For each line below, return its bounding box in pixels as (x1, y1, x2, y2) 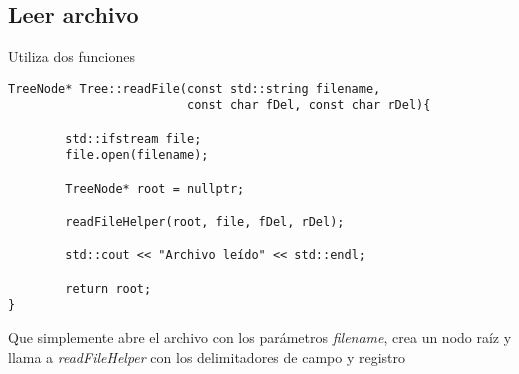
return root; (65, 281, 152, 296)
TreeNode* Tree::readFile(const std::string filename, (8, 81, 381, 96)
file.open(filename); (65, 148, 209, 163)
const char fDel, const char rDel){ (186, 98, 431, 113)
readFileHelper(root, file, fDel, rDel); (65, 215, 345, 230)
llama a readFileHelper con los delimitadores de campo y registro (8, 346, 406, 367)
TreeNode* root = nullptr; (65, 181, 245, 196)
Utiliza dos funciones (8, 46, 135, 67)
